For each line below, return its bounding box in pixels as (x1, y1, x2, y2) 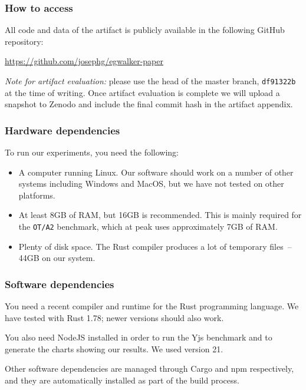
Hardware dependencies (5, 123, 120, 137)
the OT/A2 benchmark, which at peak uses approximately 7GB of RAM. (18, 220, 278, 233)
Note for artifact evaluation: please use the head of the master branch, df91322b (5, 75, 296, 87)
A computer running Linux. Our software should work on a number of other (18, 166, 294, 178)
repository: (5, 35, 44, 47)
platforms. (18, 189, 55, 201)
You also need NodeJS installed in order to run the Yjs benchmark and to (5, 331, 272, 343)
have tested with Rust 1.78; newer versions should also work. (5, 311, 224, 323)
